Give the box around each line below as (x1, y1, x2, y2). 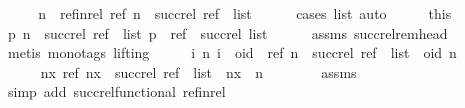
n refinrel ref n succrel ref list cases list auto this (38, 3, 452, 23)
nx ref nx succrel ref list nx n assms (40, 61, 357, 82)
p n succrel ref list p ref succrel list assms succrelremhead (7, 22, 448, 43)
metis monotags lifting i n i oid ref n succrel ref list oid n (7, 42, 457, 63)
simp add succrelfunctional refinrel (7, 81, 226, 102)
